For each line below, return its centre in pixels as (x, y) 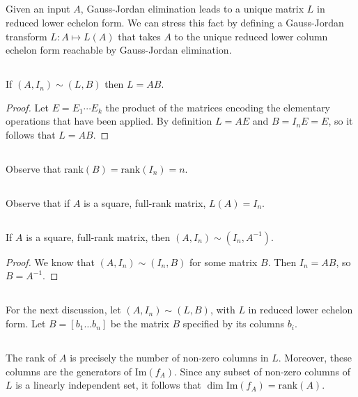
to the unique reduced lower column (251, 36)
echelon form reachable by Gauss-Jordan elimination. (119, 50)
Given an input (38, 9)
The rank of (31, 358)
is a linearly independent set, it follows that (108, 385)
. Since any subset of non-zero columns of (262, 371)
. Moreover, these (315, 358)
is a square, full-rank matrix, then (98, 236)
